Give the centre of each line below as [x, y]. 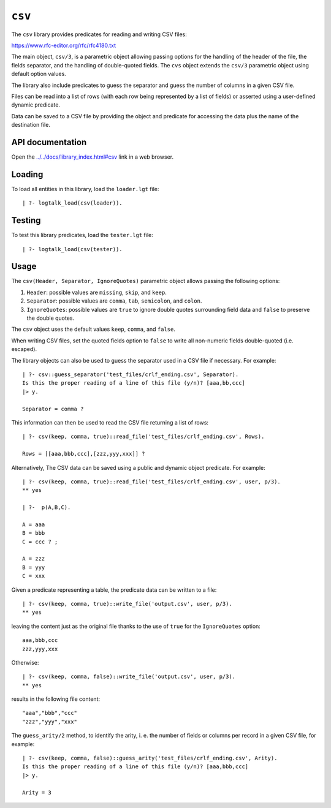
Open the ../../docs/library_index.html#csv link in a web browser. [93, 157]
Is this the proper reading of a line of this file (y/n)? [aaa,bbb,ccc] [135, 767]
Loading [27, 174]
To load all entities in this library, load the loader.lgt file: [85, 189]
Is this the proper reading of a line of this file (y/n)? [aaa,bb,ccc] [134, 383]
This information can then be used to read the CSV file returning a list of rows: [110, 422]
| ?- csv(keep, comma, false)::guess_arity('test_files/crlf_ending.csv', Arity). [150, 758]
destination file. [31, 125]
